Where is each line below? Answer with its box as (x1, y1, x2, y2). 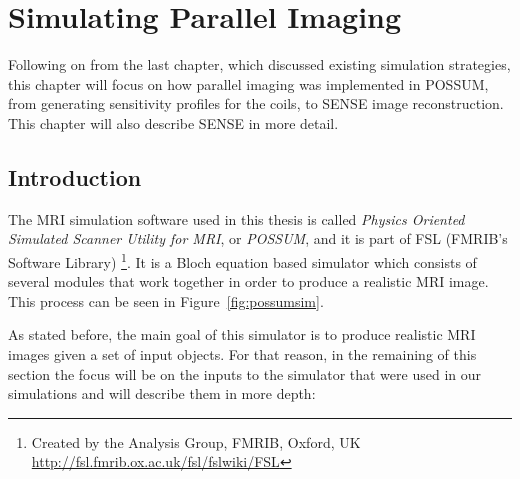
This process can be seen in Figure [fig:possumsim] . (8, 290, 324, 311)
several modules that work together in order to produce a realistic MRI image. (8, 271, 489, 292)
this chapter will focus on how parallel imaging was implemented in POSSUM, (8, 73, 489, 94)
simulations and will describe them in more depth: (8, 383, 316, 404)
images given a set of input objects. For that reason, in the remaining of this (8, 343, 477, 364)
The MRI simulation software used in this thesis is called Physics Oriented (8, 208, 465, 229)
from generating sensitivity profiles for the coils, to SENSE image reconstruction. (8, 93, 504, 114)
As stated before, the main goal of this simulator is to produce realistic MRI (8, 324, 476, 345)
